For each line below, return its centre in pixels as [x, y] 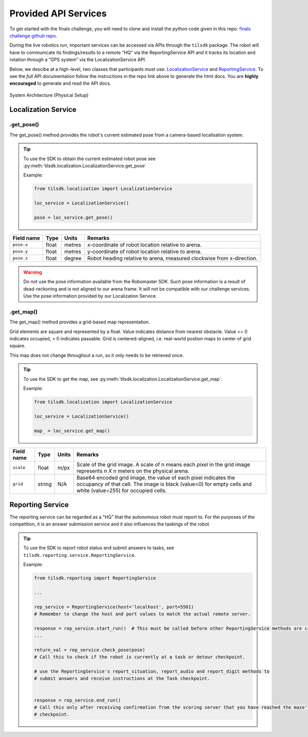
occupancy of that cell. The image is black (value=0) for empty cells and [164, 484]
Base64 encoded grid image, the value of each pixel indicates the [156, 477]
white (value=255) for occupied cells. [121, 490]
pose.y [20, 251]
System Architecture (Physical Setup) [49, 95]
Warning [33, 272]
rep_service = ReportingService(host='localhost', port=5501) [114, 607]
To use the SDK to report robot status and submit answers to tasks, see [99, 548]
